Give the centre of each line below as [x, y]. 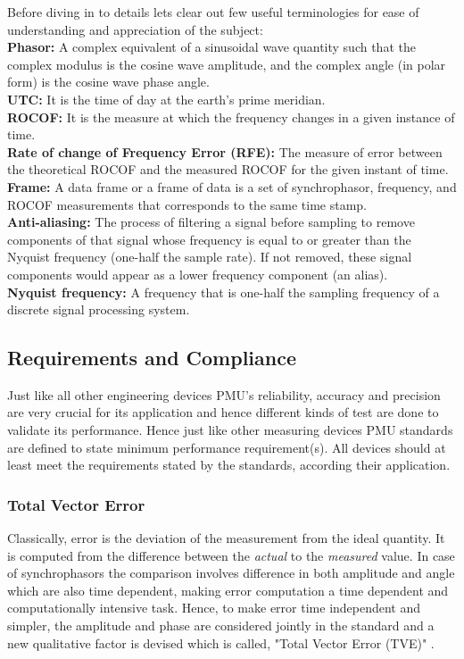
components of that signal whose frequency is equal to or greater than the [209, 239]
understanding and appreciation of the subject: [135, 29]
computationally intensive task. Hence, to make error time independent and [214, 608]
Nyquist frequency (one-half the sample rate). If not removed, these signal [210, 257]
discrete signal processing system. [99, 309]
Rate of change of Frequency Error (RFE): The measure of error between [225, 151]
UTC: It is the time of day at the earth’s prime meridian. [166, 99]
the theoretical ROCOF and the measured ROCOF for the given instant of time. [228, 169]
